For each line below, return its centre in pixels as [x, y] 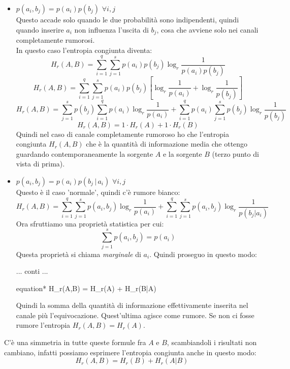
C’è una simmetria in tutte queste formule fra [75, 342]
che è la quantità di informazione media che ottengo [167, 144]
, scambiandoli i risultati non [212, 342]
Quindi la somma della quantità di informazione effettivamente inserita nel [132, 305]
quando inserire [40, 29]
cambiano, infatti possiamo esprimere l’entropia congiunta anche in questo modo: [130, 352]
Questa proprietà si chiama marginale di [78, 254]
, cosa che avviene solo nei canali [207, 29]
